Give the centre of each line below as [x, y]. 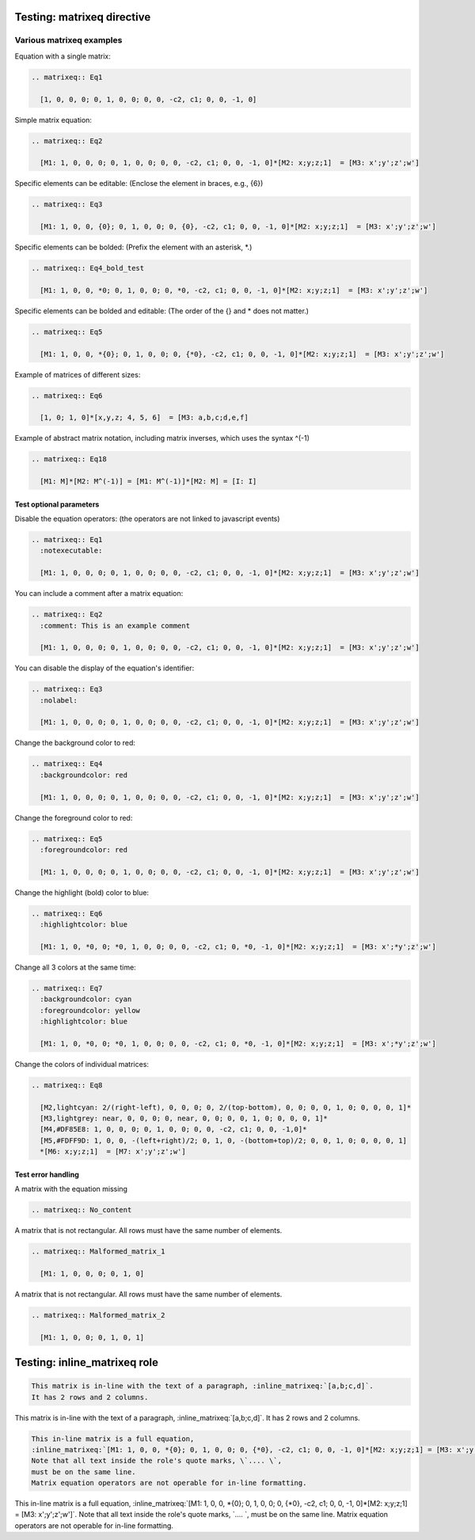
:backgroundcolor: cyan [86, 999]
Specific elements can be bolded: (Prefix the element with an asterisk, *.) [133, 247]
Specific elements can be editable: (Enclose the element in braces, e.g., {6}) [139, 184]
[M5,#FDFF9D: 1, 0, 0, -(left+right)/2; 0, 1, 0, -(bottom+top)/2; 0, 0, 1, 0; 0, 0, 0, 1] [224, 1140]
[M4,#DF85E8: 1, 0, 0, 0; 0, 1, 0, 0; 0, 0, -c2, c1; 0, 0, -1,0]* [173, 1129]
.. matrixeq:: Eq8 [67, 1085]
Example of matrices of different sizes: [78, 374]
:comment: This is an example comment [115, 626]
